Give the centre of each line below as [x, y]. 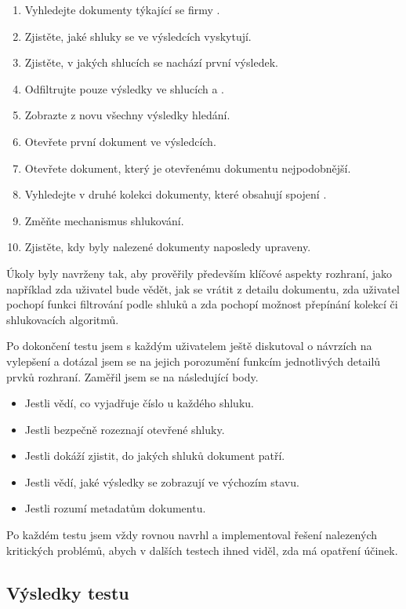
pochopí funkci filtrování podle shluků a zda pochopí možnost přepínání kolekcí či [202, 304]
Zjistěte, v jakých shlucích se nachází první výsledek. [151, 62]
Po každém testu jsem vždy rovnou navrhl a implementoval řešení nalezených [192, 535]
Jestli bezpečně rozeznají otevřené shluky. [125, 429]
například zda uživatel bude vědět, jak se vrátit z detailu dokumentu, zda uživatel [203, 288]
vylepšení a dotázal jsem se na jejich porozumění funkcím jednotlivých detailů [194, 361]
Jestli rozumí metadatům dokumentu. [115, 508]
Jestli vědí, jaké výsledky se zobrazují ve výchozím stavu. [162, 481]
